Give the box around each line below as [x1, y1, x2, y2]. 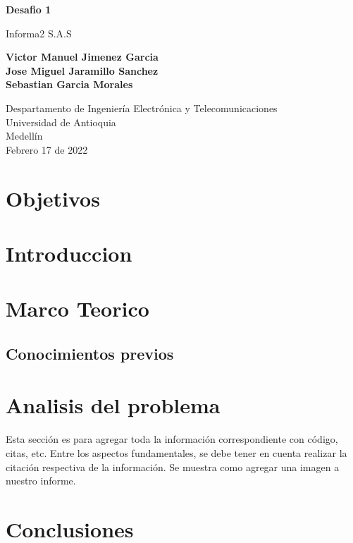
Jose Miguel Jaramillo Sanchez [6, 63, 159, 78]
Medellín [6, 128, 43, 143]
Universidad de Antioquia [6, 114, 116, 129]
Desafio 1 [6, 2, 51, 16]
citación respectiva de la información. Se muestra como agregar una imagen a [6, 459, 340, 474]
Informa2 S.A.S [6, 25, 72, 40]
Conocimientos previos [6, 342, 174, 364]
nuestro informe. [6, 473, 76, 488]
